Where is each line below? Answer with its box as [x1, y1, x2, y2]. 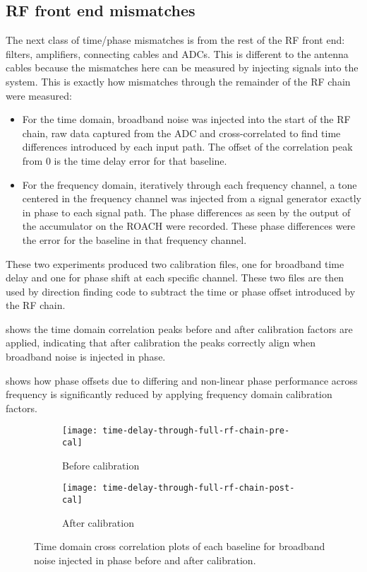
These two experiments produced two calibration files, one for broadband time [6, 256, 344, 271]
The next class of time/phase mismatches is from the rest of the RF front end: [6, 33, 345, 47]
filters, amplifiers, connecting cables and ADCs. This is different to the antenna [6, 46, 349, 61]
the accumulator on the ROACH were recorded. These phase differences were [22, 218, 356, 233]
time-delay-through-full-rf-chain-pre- [102, 426, 290, 436]
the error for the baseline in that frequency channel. [22, 232, 247, 247]
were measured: [6, 88, 72, 103]
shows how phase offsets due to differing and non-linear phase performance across [6, 373, 358, 387]
